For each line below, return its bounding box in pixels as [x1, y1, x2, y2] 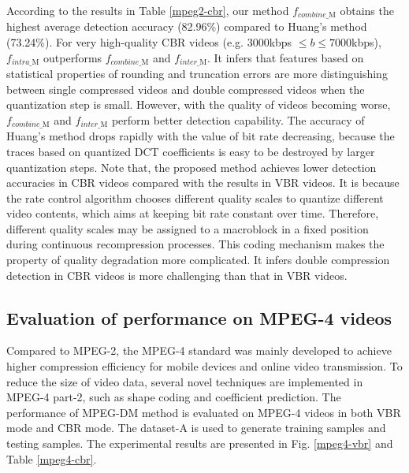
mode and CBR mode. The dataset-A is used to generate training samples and [6, 419, 386, 436]
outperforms [43, 49, 102, 65]
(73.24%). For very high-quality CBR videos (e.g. [6, 34, 244, 50]
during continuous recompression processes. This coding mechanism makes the [6, 236, 385, 252]
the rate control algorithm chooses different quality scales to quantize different [6, 189, 384, 206]
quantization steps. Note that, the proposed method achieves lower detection [6, 158, 377, 175]
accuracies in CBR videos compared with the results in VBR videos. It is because [6, 174, 400, 191]
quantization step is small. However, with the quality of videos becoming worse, [6, 96, 391, 113]
